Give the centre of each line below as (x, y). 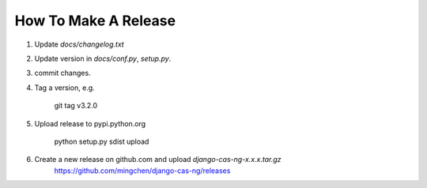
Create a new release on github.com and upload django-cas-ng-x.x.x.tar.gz (158, 160)
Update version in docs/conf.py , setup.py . (103, 58)
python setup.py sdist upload (102, 141)
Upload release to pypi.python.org (90, 123)
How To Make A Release (95, 21)
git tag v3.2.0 (76, 106)
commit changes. (62, 73)
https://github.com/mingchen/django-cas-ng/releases (142, 171)
